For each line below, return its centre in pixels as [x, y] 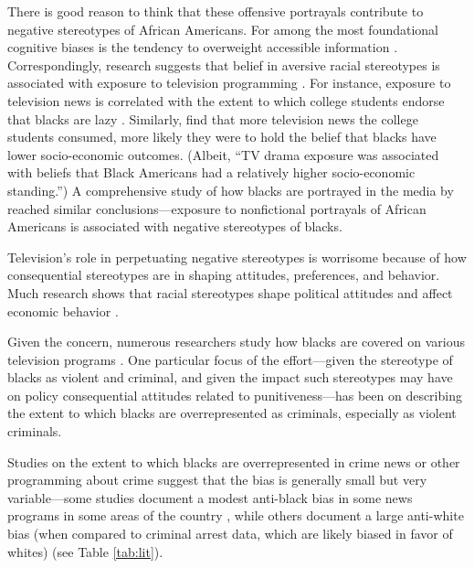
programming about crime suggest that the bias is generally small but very [217, 480]
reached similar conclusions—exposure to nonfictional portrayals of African [217, 208]
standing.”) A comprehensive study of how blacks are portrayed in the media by [231, 190]
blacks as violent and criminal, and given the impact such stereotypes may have [230, 377]
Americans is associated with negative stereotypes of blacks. [175, 226]
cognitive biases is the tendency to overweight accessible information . [203, 47]
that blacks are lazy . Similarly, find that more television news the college [213, 118]
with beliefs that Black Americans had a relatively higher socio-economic [211, 172]
